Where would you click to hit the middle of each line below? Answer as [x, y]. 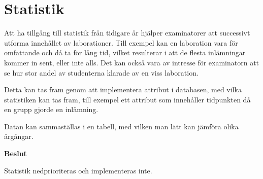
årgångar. [19, 136]
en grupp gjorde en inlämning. [51, 109]
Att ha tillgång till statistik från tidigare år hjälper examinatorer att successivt [127, 33]
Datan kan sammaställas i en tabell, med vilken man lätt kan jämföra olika [121, 126]
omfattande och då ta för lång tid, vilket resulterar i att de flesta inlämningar [125, 52]
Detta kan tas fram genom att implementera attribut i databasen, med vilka [123, 89]
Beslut [15, 153]
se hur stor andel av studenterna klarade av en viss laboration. [101, 72]
